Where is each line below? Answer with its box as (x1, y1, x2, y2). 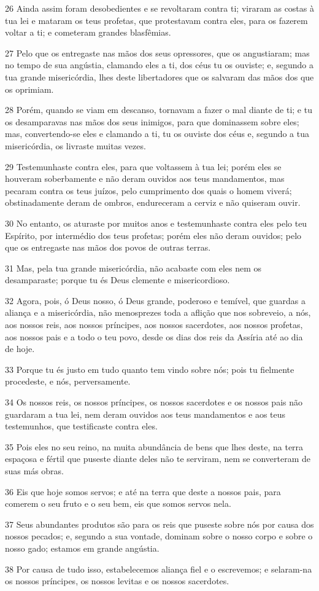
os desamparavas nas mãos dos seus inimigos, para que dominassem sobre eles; (5, 115, 299, 128)
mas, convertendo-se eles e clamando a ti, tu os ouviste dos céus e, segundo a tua (5, 127, 310, 140)
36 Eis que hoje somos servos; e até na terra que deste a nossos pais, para (5, 485, 281, 498)
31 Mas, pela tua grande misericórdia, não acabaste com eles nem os (5, 261, 262, 274)
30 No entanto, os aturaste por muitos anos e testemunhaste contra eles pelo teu (5, 216, 307, 229)
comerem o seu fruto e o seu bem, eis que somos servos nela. (5, 497, 231, 510)
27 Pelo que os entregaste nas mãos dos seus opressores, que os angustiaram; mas (5, 46, 310, 59)
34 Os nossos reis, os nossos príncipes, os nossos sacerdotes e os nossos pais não (5, 396, 302, 409)
